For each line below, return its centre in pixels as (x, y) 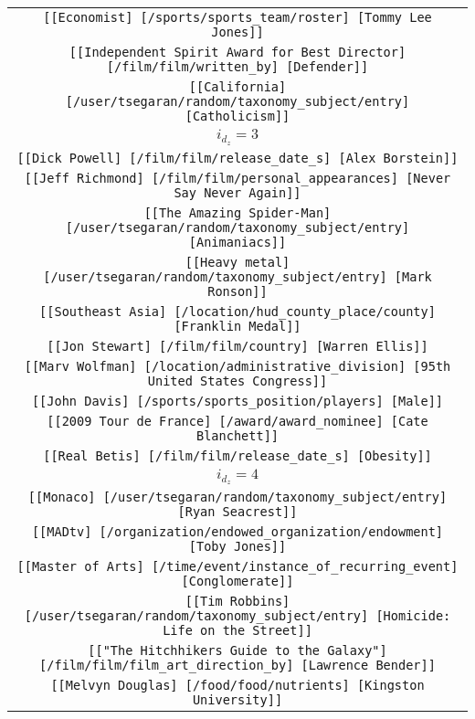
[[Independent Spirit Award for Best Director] (237, 52)
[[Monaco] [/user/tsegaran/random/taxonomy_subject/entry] (237, 497)
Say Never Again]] (237, 192)
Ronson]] (237, 291)
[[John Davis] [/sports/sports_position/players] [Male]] (237, 401)
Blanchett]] (237, 435)
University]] (237, 700)
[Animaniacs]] (237, 242)
